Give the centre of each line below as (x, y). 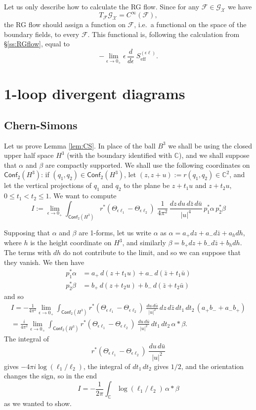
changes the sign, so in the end (51, 376)
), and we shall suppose (214, 155)
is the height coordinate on (71, 242)
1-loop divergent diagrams (95, 93)
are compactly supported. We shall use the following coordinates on (148, 165)
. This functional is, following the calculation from (164, 34)
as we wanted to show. (38, 403)
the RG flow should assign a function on (65, 24)
